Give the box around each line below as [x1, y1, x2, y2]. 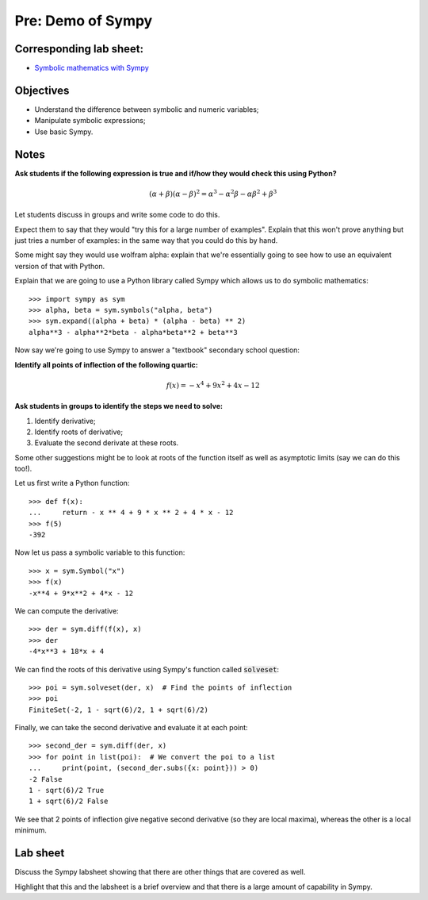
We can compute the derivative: [14, 606, 119, 615]
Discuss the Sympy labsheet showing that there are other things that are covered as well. [14, 867, 306, 877]
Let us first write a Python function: [14, 479, 130, 488]
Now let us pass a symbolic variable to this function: [14, 548, 185, 557]
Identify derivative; [34, 416, 96, 425]
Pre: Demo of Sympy [14, 12, 153, 29]
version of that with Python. [14, 261, 105, 271]
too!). [14, 464, 32, 474]
